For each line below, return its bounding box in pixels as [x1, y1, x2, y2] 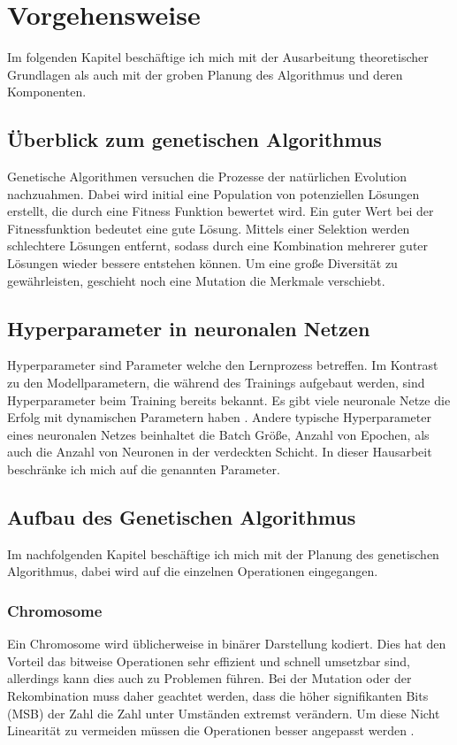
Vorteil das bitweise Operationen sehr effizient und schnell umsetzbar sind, [7, 651, 410, 670]
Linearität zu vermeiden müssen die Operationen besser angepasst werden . [7, 721, 415, 740]
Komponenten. [7, 82, 87, 101]
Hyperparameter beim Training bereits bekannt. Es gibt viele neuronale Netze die [7, 390, 451, 409]
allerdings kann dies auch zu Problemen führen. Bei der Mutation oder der [7, 669, 412, 687]
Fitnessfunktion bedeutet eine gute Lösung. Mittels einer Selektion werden [7, 219, 410, 237]
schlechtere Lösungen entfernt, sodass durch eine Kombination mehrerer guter [7, 236, 429, 255]
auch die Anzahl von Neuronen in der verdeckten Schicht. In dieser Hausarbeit [7, 442, 432, 461]
